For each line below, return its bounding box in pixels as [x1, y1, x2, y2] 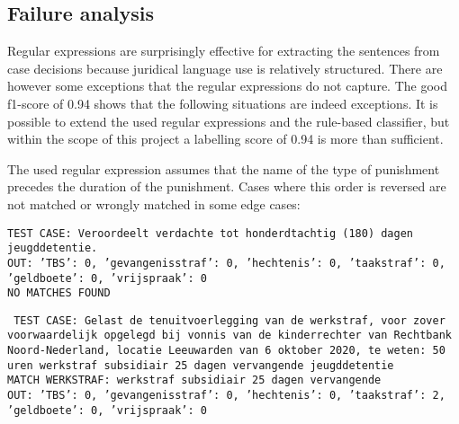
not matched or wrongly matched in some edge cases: [7, 194, 301, 213]
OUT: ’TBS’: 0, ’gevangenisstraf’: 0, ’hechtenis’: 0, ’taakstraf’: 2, [7, 389, 445, 402]
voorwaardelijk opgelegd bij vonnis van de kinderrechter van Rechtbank [7, 329, 452, 342]
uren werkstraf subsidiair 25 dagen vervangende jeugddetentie [7, 358, 394, 372]
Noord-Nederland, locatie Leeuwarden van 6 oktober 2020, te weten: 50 [7, 344, 445, 358]
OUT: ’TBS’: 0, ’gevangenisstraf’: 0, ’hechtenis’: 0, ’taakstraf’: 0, [7, 256, 445, 269]
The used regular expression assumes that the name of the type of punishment [7, 159, 440, 178]
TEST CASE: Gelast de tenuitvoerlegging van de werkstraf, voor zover [13, 314, 445, 327]
